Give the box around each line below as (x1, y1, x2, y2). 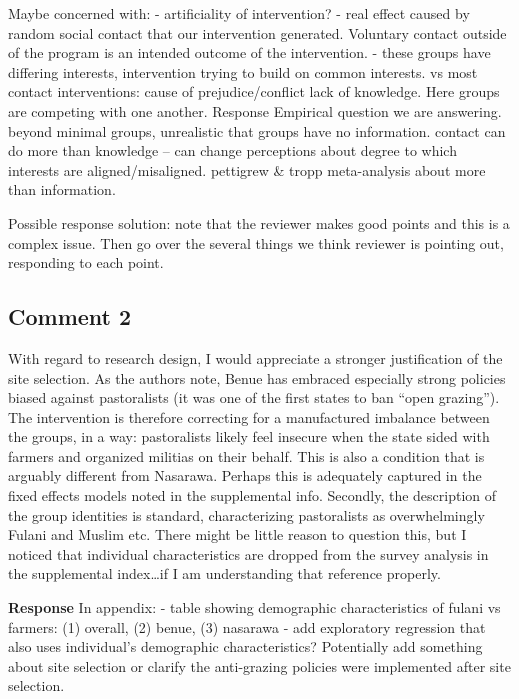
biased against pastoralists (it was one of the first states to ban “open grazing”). (8, 387, 500, 408)
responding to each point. (8, 252, 164, 273)
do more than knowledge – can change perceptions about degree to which (8, 140, 457, 161)
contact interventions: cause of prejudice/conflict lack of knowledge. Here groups (8, 81, 500, 102)
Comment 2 (8, 301, 132, 332)
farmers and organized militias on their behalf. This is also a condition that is (8, 445, 485, 466)
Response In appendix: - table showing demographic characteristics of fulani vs (8, 597, 501, 618)
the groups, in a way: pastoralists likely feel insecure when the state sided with (8, 426, 490, 447)
